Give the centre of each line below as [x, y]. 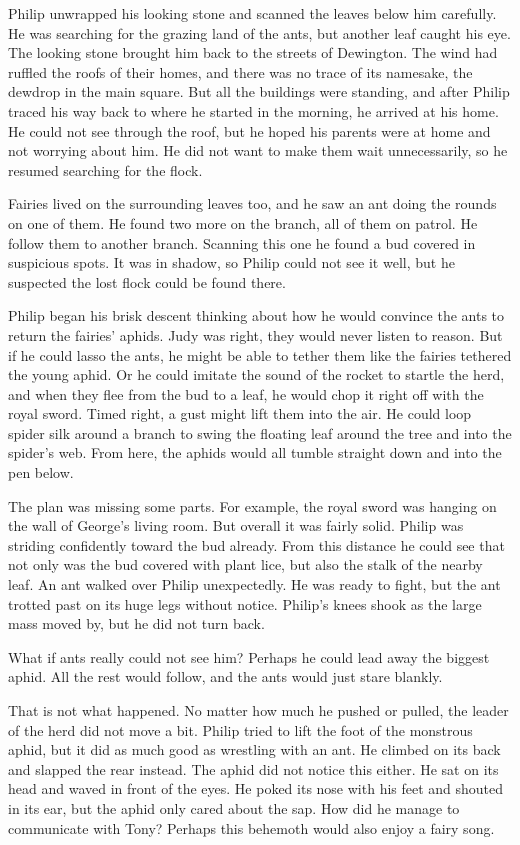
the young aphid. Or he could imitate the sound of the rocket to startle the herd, [256, 374]
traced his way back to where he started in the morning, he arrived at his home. [253, 110]
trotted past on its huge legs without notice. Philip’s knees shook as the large [245, 603]
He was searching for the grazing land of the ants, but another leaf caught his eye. [259, 32]
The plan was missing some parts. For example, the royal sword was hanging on [252, 505]
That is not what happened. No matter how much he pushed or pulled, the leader [258, 710]
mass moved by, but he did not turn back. [136, 623]
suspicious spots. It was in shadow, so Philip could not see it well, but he [231, 262]
